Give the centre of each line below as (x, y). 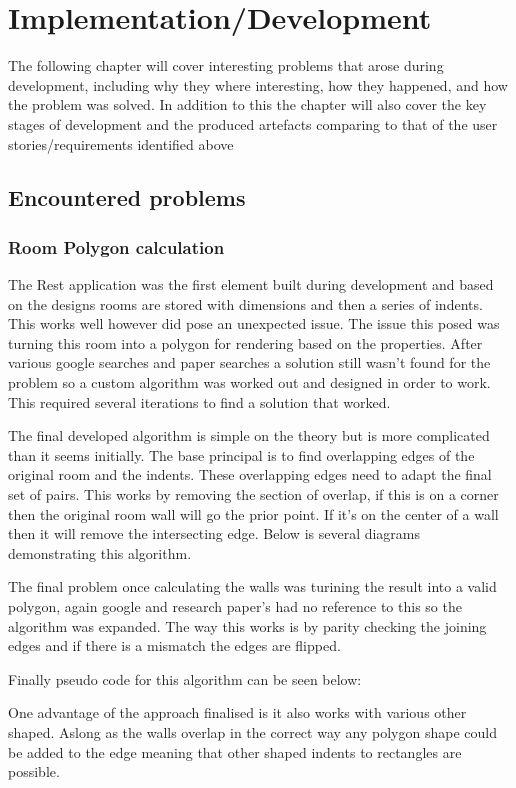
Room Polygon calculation (116, 246)
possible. (34, 771)
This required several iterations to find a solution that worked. (199, 401)
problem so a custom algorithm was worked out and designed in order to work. (249, 382)
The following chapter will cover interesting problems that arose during (226, 65)
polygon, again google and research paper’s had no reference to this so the (235, 606)
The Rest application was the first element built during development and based (251, 284)
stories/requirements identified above (121, 143)
